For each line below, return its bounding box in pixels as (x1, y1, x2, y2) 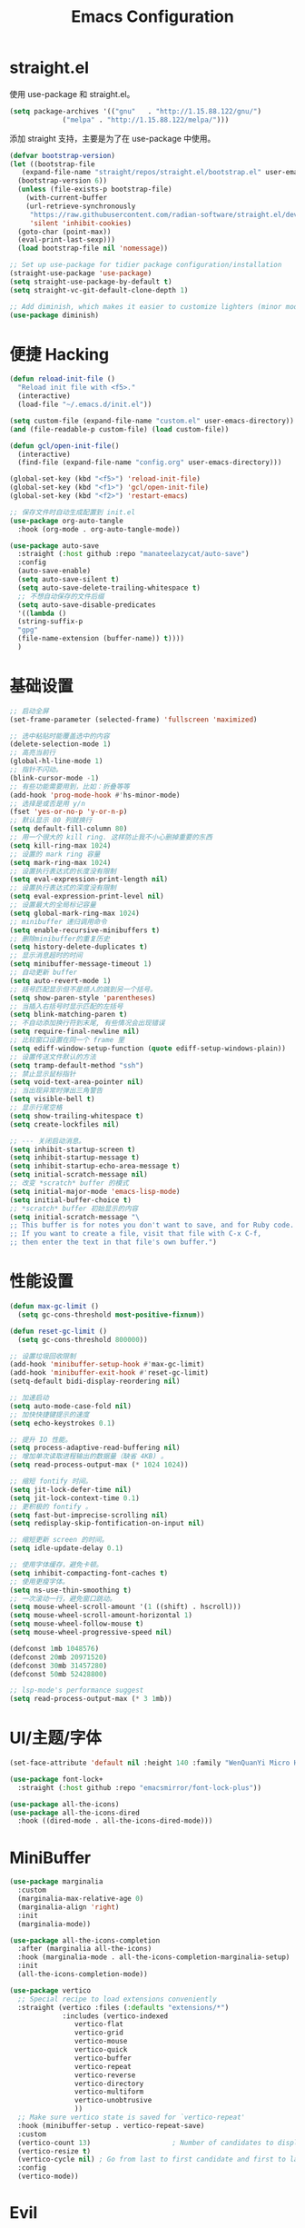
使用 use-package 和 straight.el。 (9, 88, 135, 99)
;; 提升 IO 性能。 (9, 1435, 73, 1444)
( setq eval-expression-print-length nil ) (9, 875, 169, 884)
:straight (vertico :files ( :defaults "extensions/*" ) (17, 2003, 230, 2012)
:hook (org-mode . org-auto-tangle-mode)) (17, 524, 181, 533)
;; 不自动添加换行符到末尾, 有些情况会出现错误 (9, 1019, 165, 1028)
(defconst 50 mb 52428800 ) (9, 1669, 107, 1678)
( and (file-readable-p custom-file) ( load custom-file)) (9, 424, 230, 433)
